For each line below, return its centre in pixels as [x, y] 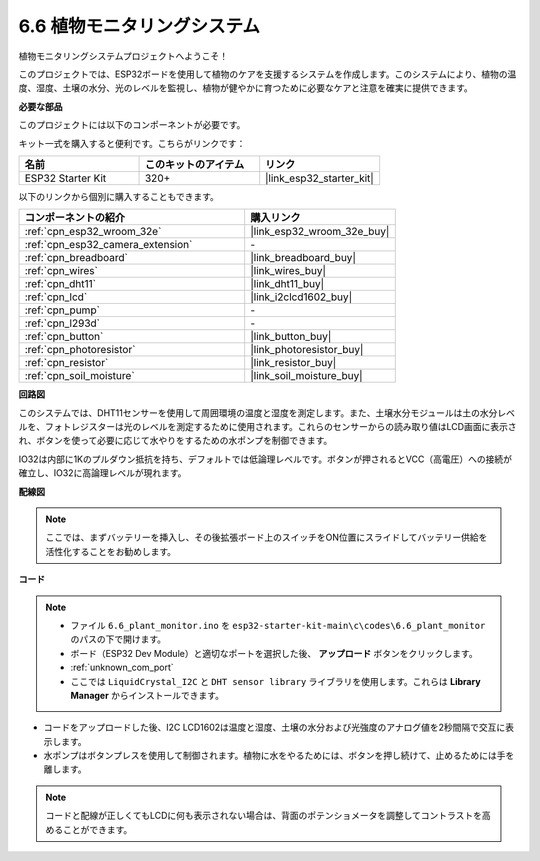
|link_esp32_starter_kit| [319, 178]
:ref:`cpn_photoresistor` [80, 350]
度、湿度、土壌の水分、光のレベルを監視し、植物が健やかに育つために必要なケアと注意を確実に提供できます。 [246, 88]
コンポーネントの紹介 [74, 218]
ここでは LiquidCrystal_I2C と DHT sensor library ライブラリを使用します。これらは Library [275, 681]
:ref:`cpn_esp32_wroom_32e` [93, 232]
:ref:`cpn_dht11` [60, 284]
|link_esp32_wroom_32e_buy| [320, 232]
